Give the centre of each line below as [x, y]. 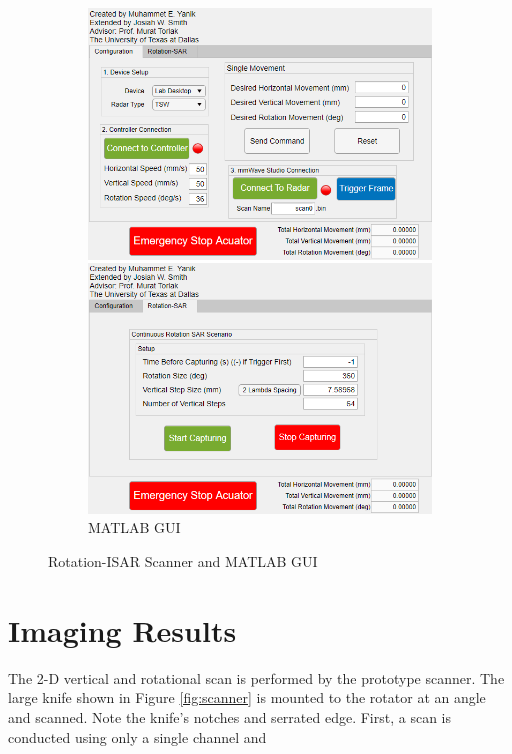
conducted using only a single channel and [137, 736]
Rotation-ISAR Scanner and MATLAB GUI [183, 561]
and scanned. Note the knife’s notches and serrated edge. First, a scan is [229, 716]
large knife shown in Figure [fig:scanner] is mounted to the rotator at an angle [247, 697]
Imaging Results [122, 629]
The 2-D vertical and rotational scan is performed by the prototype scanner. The [256, 677]
